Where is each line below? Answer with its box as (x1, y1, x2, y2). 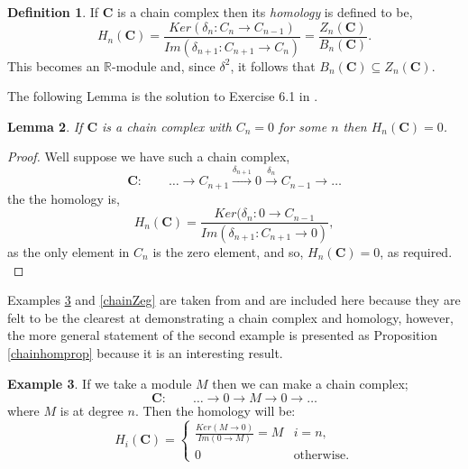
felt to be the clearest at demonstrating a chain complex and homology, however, (7, 308, 454, 326)
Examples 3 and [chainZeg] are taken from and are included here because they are (7, 290, 461, 309)
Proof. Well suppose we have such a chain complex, (7, 147, 290, 166)
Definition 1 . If (7, 3, 99, 21)
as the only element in (7, 243, 130, 262)
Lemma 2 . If (7, 116, 83, 135)
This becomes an (7, 56, 100, 75)
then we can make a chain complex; (212, 373, 408, 392)
